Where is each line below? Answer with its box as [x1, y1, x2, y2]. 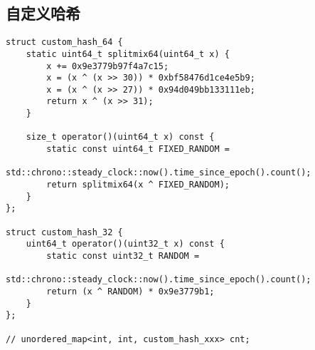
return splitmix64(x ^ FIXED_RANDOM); [46, 180, 230, 190]
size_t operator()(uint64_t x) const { [26, 132, 215, 143]
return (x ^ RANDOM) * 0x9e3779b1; [46, 286, 215, 297]
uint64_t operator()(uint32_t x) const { [26, 239, 225, 249]
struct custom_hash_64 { [6, 37, 123, 48]
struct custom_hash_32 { [6, 227, 123, 237]
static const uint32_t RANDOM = [46, 251, 200, 262]
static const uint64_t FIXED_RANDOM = [46, 144, 230, 155]
